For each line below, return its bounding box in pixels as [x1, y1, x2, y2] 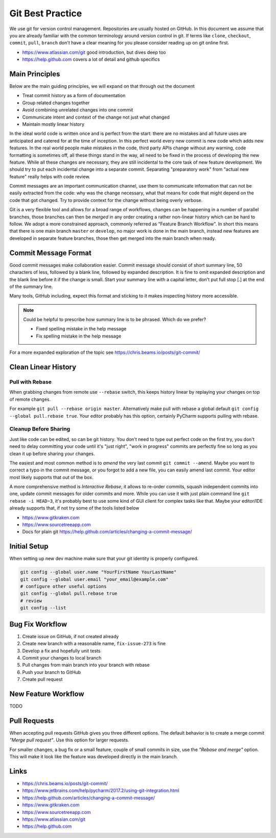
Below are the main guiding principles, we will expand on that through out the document [9, 83, 195, 89]
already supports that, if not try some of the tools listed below [9, 505, 140, 511]
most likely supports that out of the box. [9, 474, 94, 480]
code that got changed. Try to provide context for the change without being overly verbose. [9, 197, 203, 203]
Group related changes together [22, 100, 90, 106]
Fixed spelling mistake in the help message [36, 326, 127, 332]
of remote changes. [9, 396, 51, 402]
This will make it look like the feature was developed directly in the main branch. [9, 754, 178, 760]
